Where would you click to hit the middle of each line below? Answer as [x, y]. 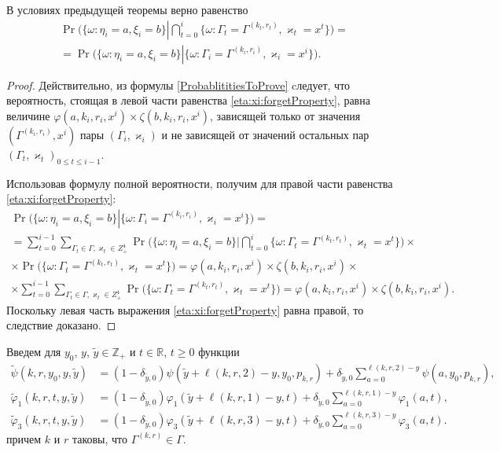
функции [219, 351]
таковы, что [100, 438]
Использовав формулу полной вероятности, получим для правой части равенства [200, 183]
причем [24, 438]
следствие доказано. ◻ [61, 325]
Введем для [34, 351]
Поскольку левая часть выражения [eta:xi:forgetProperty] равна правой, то [185, 309]
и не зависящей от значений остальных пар [265, 134]
